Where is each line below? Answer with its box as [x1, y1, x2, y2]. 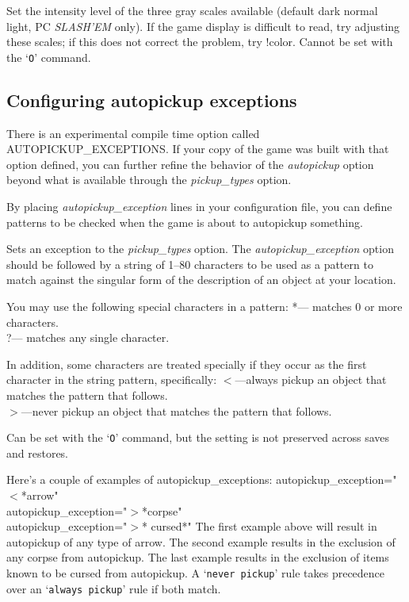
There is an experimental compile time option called [6, 125, 260, 141]
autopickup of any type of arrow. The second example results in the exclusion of [6, 533, 396, 550]
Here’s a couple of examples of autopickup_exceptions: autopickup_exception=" [6, 471, 397, 488]
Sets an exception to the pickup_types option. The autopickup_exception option [6, 240, 394, 257]
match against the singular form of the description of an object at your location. [6, 271, 396, 288]
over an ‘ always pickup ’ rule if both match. [6, 580, 221, 596]
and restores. [6, 444, 69, 461]
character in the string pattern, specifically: [6, 371, 217, 388]
